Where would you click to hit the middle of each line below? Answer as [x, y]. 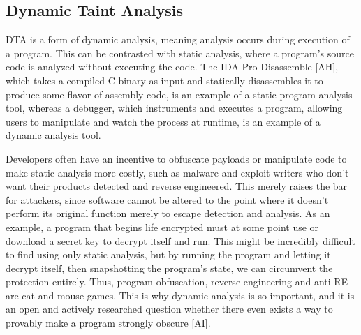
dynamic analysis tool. [53, 135]
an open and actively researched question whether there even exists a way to [169, 309]
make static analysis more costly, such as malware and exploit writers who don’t [177, 172]
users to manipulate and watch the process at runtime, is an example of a [163, 121]
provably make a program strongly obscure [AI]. [108, 323]
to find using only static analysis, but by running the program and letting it [168, 254]
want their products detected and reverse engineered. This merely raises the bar [177, 186]
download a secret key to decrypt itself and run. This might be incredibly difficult [180, 240]
